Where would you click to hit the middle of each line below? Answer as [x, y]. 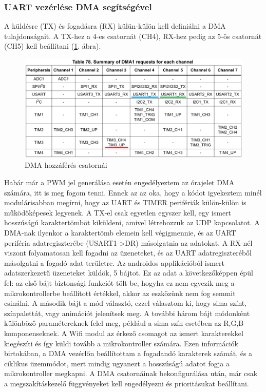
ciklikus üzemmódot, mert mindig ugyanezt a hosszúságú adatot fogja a [117, 363]
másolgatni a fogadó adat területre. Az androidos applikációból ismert [114, 262]
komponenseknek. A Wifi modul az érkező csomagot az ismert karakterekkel [124, 333]
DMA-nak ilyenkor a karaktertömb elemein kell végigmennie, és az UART [120, 233]
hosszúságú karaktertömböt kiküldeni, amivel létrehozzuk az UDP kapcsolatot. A [132, 222]
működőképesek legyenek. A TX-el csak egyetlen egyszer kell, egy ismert [118, 212]
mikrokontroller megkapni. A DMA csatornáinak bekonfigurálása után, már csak [131, 373]
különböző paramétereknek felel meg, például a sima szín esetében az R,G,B [124, 323]
